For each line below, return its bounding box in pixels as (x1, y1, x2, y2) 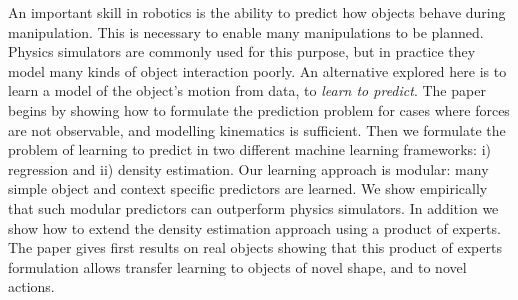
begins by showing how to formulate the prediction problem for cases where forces (8, 99, 510, 120)
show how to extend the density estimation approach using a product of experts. (8, 217, 501, 238)
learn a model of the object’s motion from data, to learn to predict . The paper (8, 80, 486, 101)
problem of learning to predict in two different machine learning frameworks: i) (8, 139, 491, 160)
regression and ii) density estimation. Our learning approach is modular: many (8, 158, 489, 179)
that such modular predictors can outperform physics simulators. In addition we (8, 197, 499, 218)
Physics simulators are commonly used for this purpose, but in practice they (8, 41, 476, 62)
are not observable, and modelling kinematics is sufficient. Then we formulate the (8, 119, 506, 140)
